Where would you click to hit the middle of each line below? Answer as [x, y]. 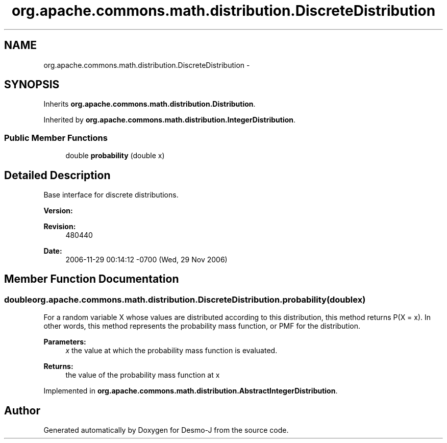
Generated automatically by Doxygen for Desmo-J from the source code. [166, 430]
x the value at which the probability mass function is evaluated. [171, 351]
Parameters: [65, 342]
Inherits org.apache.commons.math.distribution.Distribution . [150, 104]
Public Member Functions [56, 138]
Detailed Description [57, 175]
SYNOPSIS [32, 85]
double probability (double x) [115, 156]
